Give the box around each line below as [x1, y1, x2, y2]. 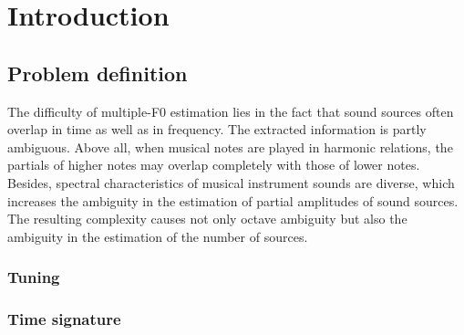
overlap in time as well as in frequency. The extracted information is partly [7, 120, 427, 139]
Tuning [7, 266, 60, 288]
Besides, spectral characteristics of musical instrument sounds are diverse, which [7, 173, 455, 192]
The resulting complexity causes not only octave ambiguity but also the [7, 209, 407, 228]
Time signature [7, 308, 121, 330]
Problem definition [7, 58, 188, 87]
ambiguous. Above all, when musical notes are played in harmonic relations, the [7, 137, 453, 156]
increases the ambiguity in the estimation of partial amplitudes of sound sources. [7, 191, 459, 210]
